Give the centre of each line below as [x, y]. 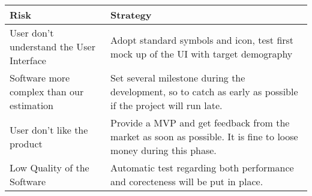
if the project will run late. [166, 105]
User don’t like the [49, 129]
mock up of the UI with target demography [202, 53]
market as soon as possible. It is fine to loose [204, 136]
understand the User [52, 46]
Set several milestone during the [178, 78]
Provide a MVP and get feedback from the [200, 123]
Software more [40, 78]
